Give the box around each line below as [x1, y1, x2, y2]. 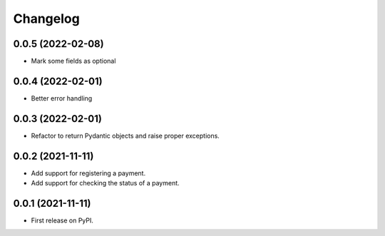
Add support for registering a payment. [31, 168, 146, 178]
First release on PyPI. [31, 216, 94, 225]
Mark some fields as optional [31, 57, 116, 66]
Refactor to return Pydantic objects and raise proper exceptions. [31, 131, 220, 140]
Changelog [13, 11, 80, 26]
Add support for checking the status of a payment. [31, 179, 180, 188]
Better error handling [31, 93, 93, 103]
